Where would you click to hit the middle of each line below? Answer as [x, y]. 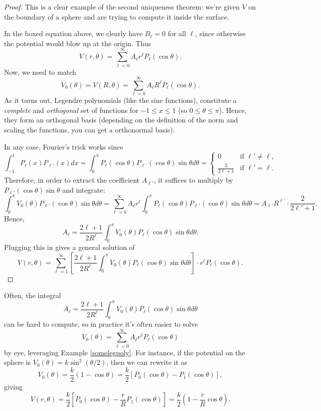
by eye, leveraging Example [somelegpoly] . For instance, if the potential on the [125, 352]
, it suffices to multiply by [193, 180]
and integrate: [84, 189]
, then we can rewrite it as [147, 362]
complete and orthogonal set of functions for [71, 110]
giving [13, 387]
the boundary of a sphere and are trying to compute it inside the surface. [117, 16]
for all [177, 33]
